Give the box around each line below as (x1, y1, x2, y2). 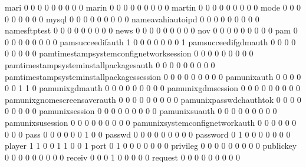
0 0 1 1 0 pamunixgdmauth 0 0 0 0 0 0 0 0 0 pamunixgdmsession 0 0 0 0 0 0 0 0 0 (5, 82, 301, 94)
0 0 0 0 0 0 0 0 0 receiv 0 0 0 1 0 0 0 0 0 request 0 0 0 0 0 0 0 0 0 (5, 151, 241, 163)
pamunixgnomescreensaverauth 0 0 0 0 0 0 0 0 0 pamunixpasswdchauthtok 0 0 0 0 (5, 93, 301, 105)
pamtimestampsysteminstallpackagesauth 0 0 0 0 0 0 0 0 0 (5, 58, 215, 71)
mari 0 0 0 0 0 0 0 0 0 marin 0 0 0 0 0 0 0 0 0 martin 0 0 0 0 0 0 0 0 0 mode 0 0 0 (5, 1, 301, 13)
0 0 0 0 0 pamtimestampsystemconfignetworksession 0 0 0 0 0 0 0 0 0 (5, 47, 254, 59)
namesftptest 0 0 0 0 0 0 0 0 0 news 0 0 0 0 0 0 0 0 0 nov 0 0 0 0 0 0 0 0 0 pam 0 (5, 24, 298, 36)
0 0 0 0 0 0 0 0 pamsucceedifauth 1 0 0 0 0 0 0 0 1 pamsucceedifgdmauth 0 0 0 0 (5, 35, 296, 48)
